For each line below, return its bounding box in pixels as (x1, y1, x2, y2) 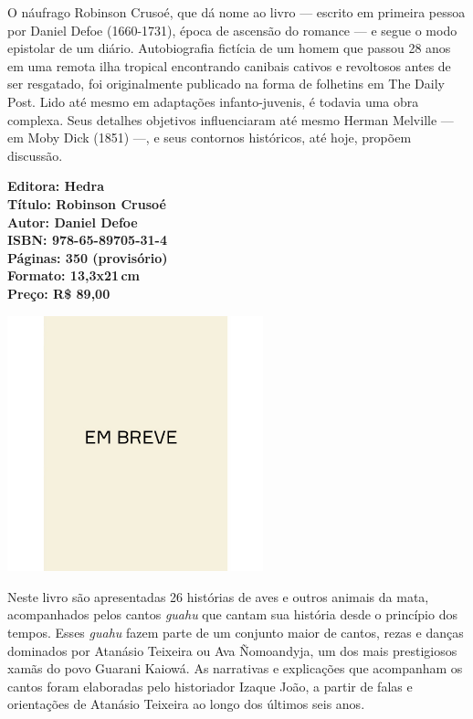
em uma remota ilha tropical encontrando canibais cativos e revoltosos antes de (7, 56, 451, 75)
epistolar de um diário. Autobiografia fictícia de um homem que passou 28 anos (7, 38, 451, 58)
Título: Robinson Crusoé (7, 194, 166, 213)
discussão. (7, 145, 63, 164)
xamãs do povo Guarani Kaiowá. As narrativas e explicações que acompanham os (7, 659, 463, 678)
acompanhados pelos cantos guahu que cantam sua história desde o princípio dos (7, 605, 457, 624)
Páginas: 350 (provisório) (7, 248, 168, 267)
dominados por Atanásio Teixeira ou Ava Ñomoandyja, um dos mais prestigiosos (7, 640, 457, 660)
